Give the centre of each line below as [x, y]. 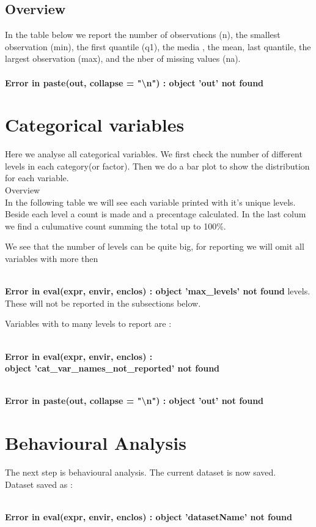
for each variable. [37, 178]
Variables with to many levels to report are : [88, 323]
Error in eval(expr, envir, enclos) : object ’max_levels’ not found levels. [158, 291]
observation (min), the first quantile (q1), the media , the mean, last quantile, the [158, 46]
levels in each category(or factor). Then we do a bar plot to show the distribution [157, 166]
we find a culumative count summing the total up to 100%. [116, 226]
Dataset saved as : [39, 484]
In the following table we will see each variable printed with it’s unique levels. [150, 202]
